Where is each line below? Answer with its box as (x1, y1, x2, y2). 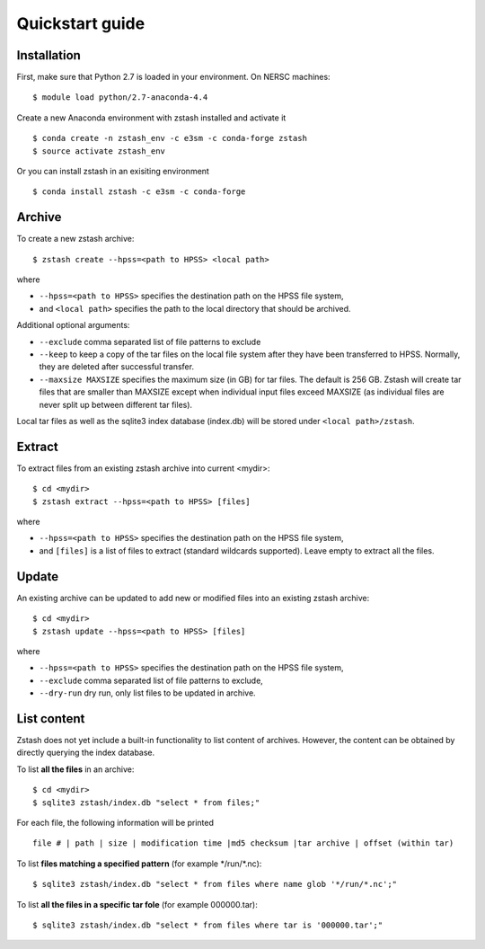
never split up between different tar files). (39, 399, 193, 410)
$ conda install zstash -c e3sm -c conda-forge (32, 187, 246, 197)
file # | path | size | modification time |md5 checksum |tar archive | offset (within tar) (32, 838, 454, 848)
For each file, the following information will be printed (16, 817, 215, 828)
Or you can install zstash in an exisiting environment (16, 166, 210, 177)
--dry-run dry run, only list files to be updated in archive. (39, 687, 256, 698)
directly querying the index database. (16, 747, 155, 758)
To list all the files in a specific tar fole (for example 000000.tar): (16, 899, 258, 909)
